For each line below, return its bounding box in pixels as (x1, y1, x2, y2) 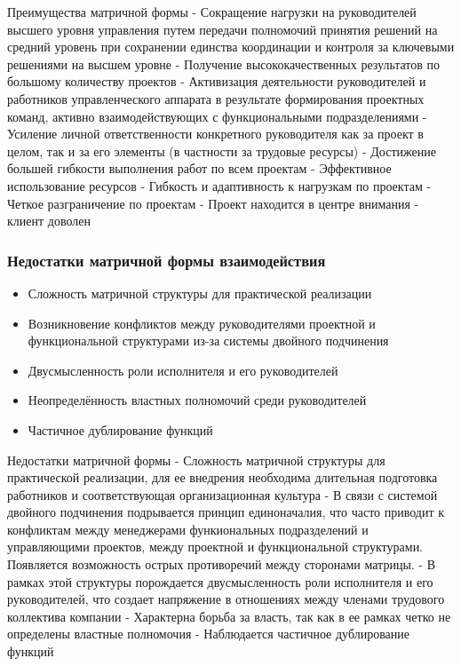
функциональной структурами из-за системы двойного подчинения (28, 331, 389, 350)
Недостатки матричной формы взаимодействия (7, 249, 326, 271)
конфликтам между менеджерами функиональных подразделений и (7, 519, 369, 538)
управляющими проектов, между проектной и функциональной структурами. (7, 537, 424, 556)
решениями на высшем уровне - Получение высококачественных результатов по (7, 54, 441, 73)
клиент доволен (7, 211, 91, 230)
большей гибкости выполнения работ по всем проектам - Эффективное (7, 159, 392, 178)
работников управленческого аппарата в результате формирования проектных (7, 89, 425, 107)
